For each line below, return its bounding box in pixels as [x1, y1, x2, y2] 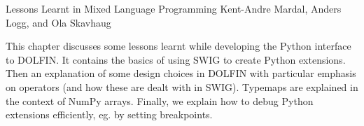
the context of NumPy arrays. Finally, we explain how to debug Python [6, 93, 314, 108]
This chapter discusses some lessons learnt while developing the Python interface [6, 38, 351, 53]
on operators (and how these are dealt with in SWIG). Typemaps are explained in [6, 79, 358, 94]
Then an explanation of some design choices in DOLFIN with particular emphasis [6, 66, 356, 80]
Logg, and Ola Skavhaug [6, 15, 111, 29]
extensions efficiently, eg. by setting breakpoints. [6, 107, 213, 122]
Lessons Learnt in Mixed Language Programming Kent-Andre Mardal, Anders [6, 1, 342, 15]
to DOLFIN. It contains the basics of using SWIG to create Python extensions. [6, 52, 346, 66]
